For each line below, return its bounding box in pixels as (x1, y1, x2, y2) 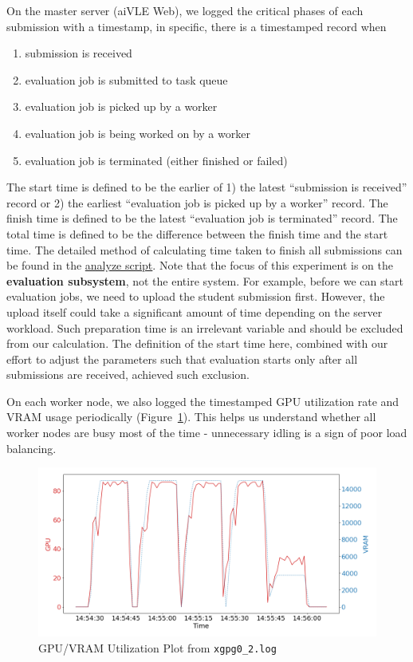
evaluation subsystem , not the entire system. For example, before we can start (6, 272, 403, 289)
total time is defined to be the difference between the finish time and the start (6, 225, 388, 242)
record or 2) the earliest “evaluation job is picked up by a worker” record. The (6, 194, 388, 211)
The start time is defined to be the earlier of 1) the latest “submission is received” (6, 179, 407, 195)
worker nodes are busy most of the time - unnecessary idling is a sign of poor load (6, 424, 407, 441)
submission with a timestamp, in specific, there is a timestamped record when (6, 18, 387, 34)
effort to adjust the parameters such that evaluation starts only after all (6, 350, 358, 367)
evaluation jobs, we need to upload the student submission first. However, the (6, 288, 385, 305)
